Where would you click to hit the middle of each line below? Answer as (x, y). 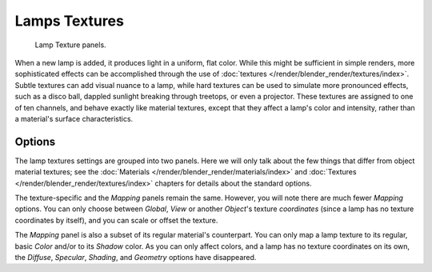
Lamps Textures (69, 21)
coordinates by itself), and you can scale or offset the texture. (116, 220)
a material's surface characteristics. (74, 118)
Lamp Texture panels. (71, 45)
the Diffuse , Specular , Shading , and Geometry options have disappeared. (136, 257)
